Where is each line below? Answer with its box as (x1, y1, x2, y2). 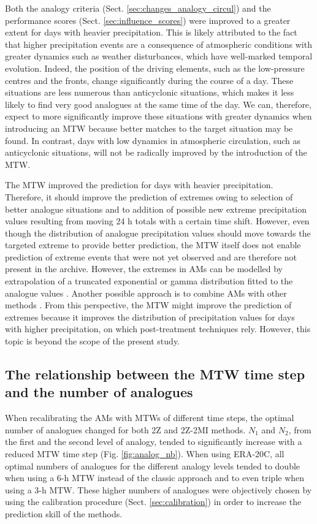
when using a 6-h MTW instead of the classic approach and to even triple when (5, 471, 305, 484)
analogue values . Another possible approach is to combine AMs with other (5, 286, 287, 299)
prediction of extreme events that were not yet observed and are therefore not (5, 250, 297, 263)
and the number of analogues (5, 382, 193, 401)
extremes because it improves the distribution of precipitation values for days (5, 310, 295, 323)
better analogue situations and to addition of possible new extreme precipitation (5, 202, 307, 215)
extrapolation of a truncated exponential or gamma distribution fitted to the (5, 275, 293, 287)
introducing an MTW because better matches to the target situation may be (5, 121, 293, 134)
